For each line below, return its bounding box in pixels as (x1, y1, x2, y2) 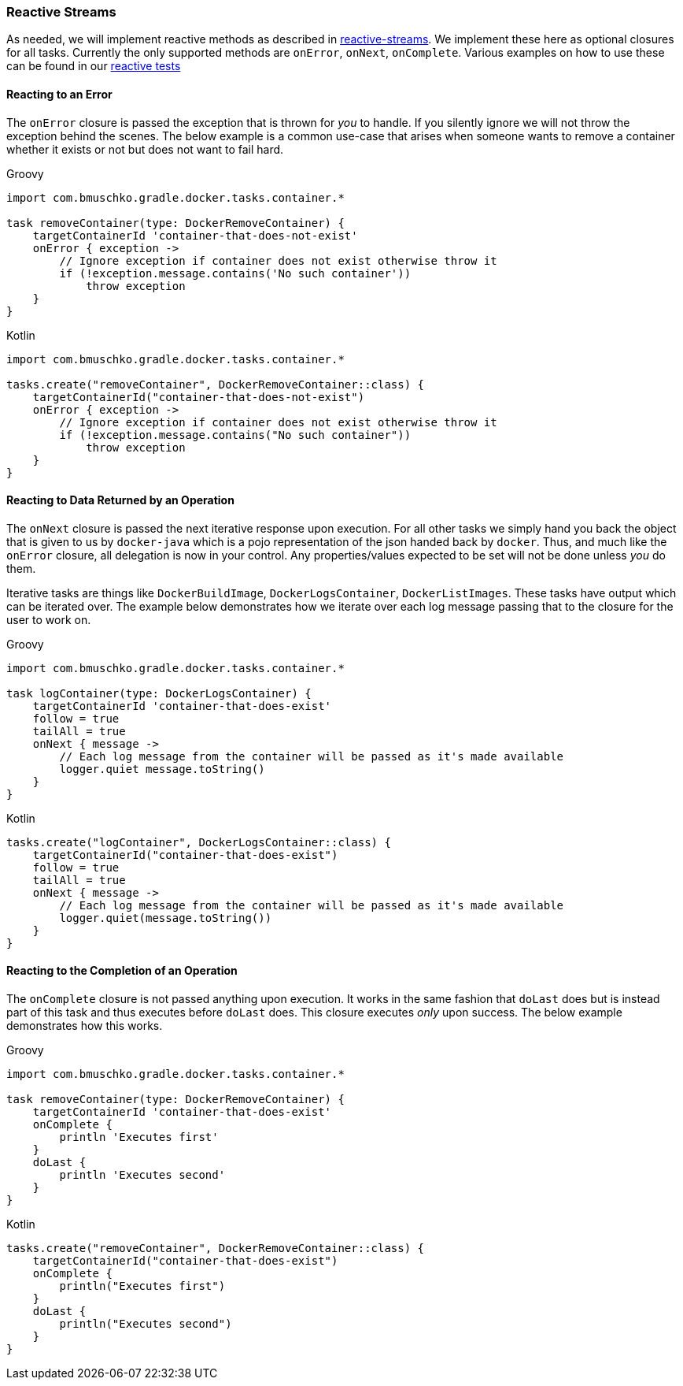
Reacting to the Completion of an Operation (6, 964, 238, 978)
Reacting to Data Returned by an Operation (6, 493, 234, 507)
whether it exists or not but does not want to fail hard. (6, 142, 284, 156)
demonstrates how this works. (6, 1019, 163, 1033)
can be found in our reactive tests (6, 59, 181, 73)
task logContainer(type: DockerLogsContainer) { (6, 686, 312, 700)
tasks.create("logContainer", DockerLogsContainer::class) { (6, 835, 391, 849)
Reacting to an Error (6, 87, 113, 101)
